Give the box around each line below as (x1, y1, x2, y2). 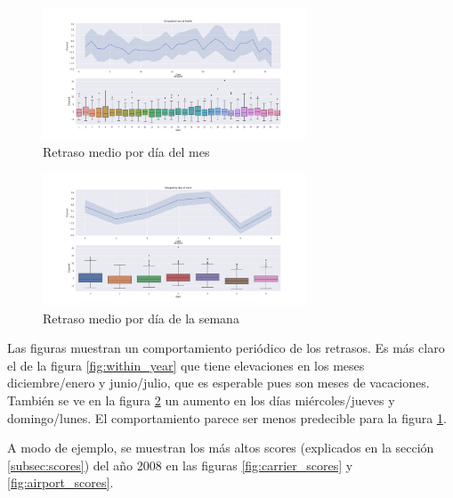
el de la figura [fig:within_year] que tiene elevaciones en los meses (7, 355, 365, 374)
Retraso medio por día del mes (43, 142, 210, 160)
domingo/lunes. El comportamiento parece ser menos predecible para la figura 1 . (7, 408, 447, 427)
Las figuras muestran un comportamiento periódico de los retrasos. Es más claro (7, 339, 445, 357)
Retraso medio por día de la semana (43, 308, 239, 327)
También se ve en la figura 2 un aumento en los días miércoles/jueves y (7, 390, 395, 409)
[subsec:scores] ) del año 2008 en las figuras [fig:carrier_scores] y (7, 455, 353, 474)
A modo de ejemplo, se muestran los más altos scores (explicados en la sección (7, 438, 434, 457)
